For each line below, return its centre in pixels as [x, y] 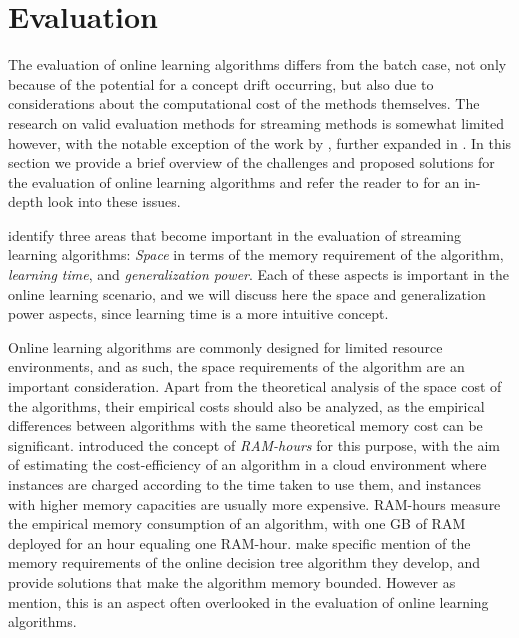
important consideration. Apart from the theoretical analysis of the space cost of [255, 386]
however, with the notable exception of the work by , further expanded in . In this [260, 142]
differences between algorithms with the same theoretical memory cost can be [245, 425]
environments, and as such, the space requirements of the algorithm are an [236, 366]
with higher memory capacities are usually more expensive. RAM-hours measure [254, 503]
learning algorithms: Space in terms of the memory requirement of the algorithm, [256, 254]
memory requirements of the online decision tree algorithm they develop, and [244, 562]
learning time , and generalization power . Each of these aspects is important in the [258, 274]
